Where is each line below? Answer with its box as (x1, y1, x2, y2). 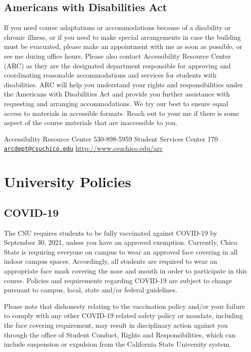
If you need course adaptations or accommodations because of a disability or (4, 22, 231, 32)
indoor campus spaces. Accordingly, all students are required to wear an (4, 256, 218, 266)
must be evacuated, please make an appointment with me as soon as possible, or (4, 41, 243, 51)
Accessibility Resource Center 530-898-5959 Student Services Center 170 (4, 133, 218, 144)
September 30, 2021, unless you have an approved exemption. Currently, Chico (4, 237, 237, 247)
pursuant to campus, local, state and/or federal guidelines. (4, 285, 177, 295)
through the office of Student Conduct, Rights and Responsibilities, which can (4, 329, 235, 339)
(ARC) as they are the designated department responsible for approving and (4, 60, 231, 70)
